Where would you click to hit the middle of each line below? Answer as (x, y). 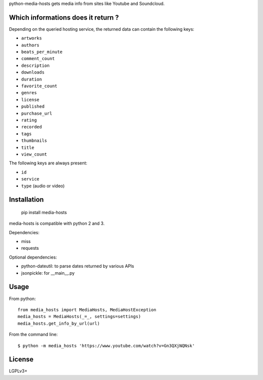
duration (32, 79)
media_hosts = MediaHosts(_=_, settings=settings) (79, 317)
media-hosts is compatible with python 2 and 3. (57, 223)
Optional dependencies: (33, 257)
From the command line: (33, 335)
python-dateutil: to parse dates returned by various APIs (78, 266)
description (35, 65)
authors (30, 45)
